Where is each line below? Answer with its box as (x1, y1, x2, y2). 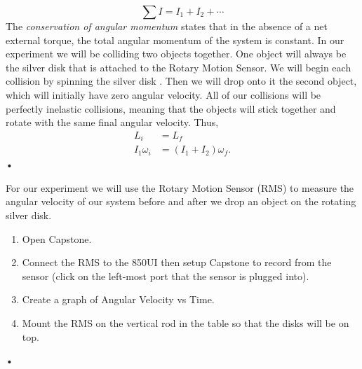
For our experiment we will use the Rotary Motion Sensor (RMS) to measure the (6, 180, 354, 195)
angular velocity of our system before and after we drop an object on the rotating (6, 194, 356, 209)
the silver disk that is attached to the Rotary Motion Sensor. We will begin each (6, 60, 351, 74)
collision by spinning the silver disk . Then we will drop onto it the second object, (6, 74, 357, 88)
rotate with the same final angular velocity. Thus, (6, 115, 219, 130)
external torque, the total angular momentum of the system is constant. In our (6, 32, 344, 47)
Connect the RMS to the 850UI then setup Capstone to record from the (22, 255, 332, 270)
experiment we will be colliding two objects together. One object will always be (6, 46, 347, 61)
